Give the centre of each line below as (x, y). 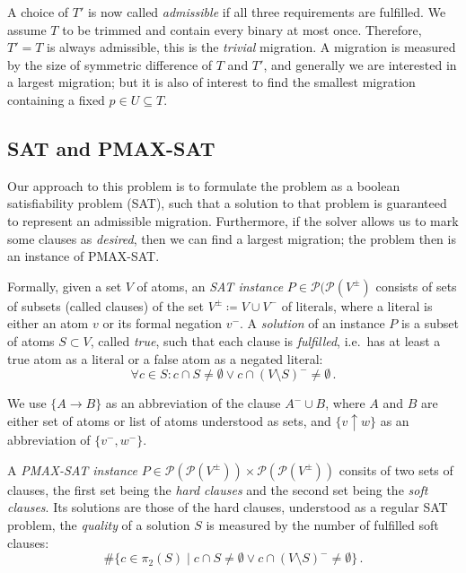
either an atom (48, 323)
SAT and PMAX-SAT (111, 148)
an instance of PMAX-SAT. (84, 256)
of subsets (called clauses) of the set (106, 305)
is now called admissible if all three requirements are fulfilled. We (267, 12)
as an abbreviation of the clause (193, 403)
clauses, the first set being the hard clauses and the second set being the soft (218, 489)
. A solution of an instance (312, 323)
